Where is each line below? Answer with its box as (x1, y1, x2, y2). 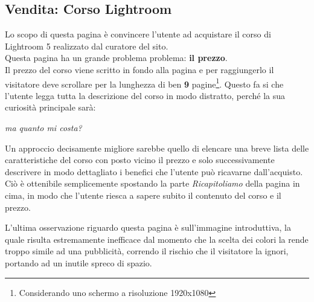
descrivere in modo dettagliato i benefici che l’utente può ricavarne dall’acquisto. (5, 165, 303, 178)
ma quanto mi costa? (5, 121, 82, 134)
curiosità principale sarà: (5, 101, 96, 114)
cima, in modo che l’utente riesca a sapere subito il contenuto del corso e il (5, 188, 281, 201)
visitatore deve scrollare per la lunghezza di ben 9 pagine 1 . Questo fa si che (5, 75, 284, 90)
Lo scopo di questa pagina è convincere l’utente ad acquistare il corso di (5, 28, 271, 40)
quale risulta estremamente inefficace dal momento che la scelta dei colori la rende (5, 233, 309, 245)
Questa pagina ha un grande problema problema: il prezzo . (5, 51, 228, 64)
